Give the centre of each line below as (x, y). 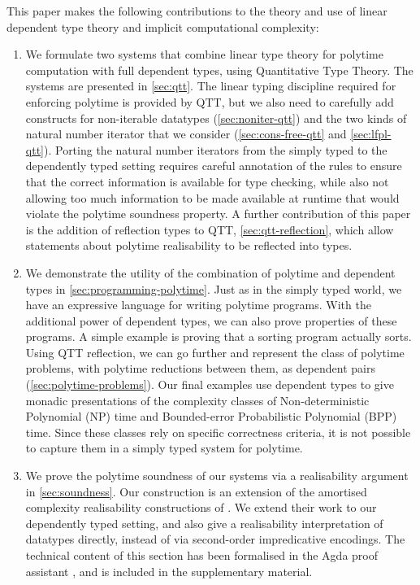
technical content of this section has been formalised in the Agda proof (202, 555)
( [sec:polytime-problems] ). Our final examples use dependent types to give (210, 384)
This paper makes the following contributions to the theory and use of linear (197, 11)
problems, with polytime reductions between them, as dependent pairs (200, 368)
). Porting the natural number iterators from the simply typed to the (215, 149)
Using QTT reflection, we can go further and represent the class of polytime (215, 352)
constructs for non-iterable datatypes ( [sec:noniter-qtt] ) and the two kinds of (216, 118)
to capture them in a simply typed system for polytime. (164, 448)
